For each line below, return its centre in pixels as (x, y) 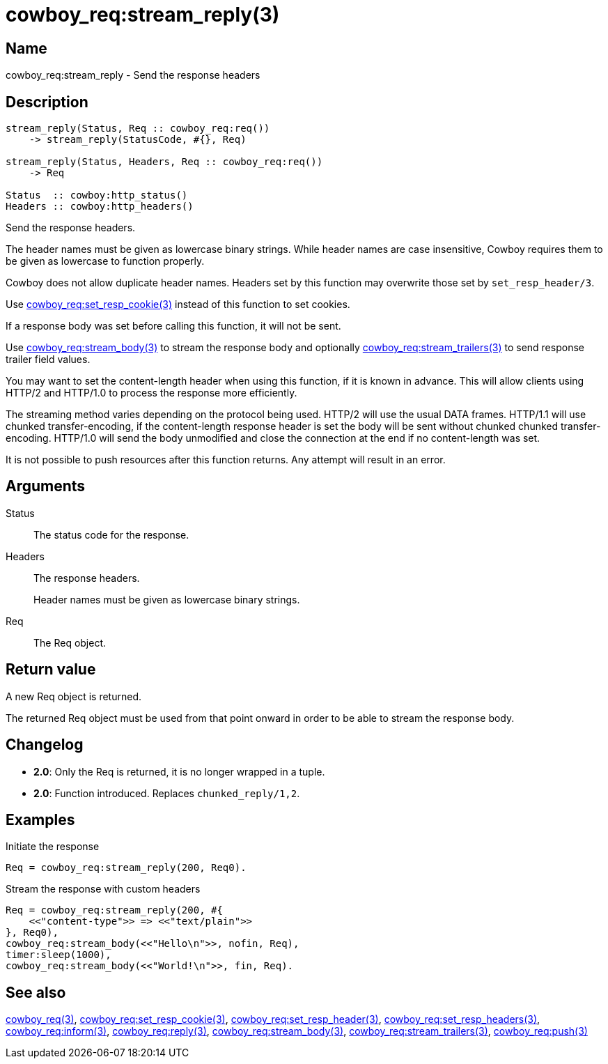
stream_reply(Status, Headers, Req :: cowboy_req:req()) (164, 162)
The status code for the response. (111, 534)
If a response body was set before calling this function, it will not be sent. (173, 326)
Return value (51, 670)
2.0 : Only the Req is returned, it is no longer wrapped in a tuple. (179, 771)
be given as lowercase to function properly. (105, 261)
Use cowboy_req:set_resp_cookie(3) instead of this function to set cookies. (178, 304)
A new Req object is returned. (73, 696)
